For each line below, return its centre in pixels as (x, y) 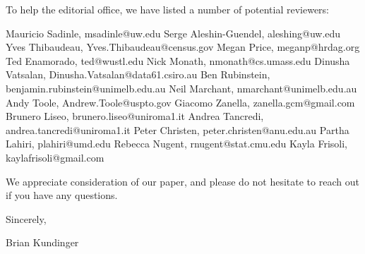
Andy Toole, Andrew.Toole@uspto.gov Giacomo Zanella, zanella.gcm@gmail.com (180, 102)
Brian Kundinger (42, 242)
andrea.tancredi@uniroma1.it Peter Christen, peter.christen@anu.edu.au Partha (178, 129)
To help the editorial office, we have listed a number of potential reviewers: (167, 9)
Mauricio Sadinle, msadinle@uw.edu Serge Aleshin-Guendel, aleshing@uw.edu (173, 33)
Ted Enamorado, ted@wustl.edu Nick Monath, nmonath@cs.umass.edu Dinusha (178, 60)
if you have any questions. (62, 195)
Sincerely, (26, 218)
